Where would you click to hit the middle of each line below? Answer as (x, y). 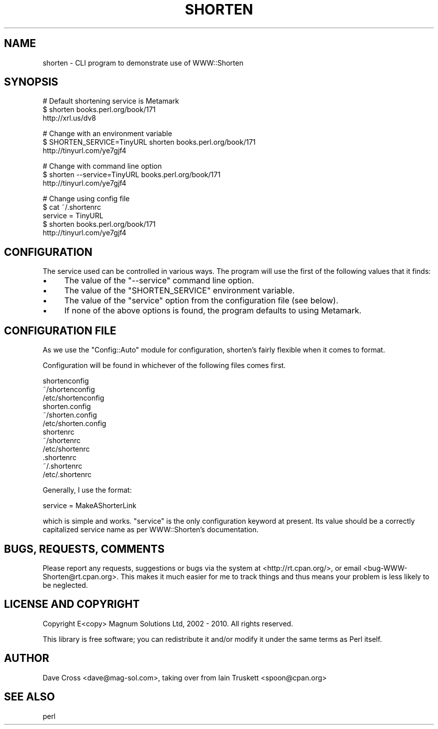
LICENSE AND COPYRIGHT (72, 604)
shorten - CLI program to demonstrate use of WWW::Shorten (143, 63)
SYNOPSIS (31, 82)
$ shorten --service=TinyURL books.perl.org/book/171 (131, 175)
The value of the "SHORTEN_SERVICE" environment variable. (179, 291)
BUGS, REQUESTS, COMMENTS (84, 549)
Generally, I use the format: (87, 490)
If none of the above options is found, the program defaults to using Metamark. (213, 311)
